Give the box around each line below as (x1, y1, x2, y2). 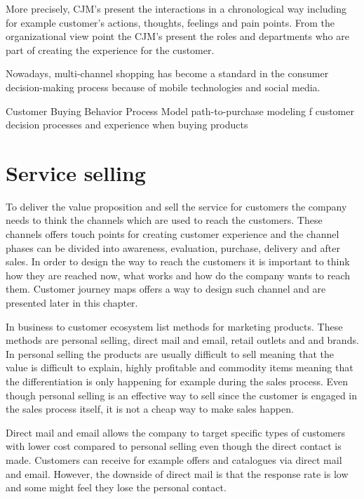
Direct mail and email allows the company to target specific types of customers (6, 425, 346, 439)
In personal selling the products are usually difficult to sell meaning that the (6, 346, 334, 361)
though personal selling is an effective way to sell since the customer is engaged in (6, 387, 358, 402)
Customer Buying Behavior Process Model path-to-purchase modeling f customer (6, 103, 354, 118)
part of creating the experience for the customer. (6, 42, 215, 57)
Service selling (6, 158, 146, 187)
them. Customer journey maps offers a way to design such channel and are (6, 281, 326, 296)
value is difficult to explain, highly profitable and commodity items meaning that (6, 360, 353, 375)
